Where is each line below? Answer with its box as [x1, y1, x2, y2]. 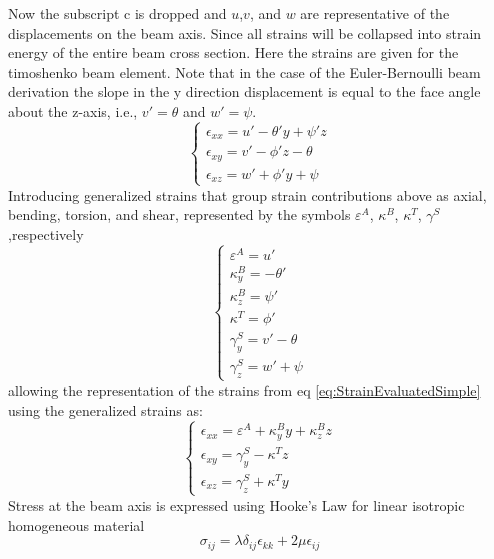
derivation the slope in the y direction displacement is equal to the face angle [8, 81, 481, 102]
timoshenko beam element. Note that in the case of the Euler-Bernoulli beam [8, 61, 481, 82]
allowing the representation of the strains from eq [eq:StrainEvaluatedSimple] [8, 379, 481, 400]
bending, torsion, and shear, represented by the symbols [8, 204, 351, 225]
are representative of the [300, 3, 450, 23]
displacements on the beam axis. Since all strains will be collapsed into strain [8, 22, 482, 43]
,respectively [8, 223, 84, 244]
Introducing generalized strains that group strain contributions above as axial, [8, 184, 487, 205]
